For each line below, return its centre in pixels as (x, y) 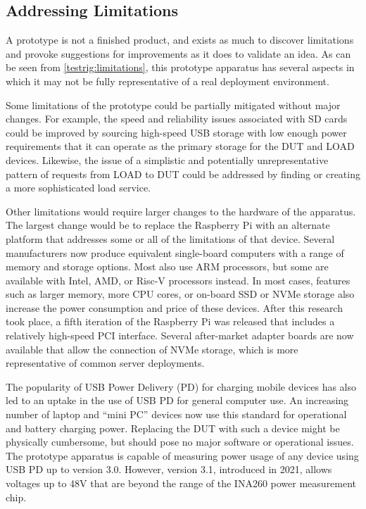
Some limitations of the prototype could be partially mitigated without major (173, 105)
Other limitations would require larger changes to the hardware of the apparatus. (181, 211)
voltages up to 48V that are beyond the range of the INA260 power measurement (181, 483)
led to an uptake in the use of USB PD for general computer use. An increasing (177, 400)
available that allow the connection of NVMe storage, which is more (152, 349)
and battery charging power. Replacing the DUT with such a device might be (173, 428)
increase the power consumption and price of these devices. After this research (174, 307)
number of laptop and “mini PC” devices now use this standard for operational (176, 414)
